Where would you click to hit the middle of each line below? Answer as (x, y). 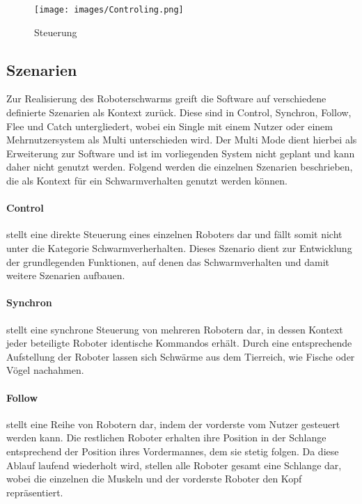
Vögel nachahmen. (45, 370)
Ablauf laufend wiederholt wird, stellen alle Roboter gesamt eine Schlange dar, (174, 465)
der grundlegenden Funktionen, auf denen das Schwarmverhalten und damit (168, 261)
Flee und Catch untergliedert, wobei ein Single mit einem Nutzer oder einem (170, 126)
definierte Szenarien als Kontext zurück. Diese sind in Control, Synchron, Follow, (179, 112)
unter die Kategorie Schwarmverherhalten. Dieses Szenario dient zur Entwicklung (179, 248)
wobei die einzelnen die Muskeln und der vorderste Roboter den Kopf (154, 479)
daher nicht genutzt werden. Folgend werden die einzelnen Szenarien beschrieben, (180, 167)
